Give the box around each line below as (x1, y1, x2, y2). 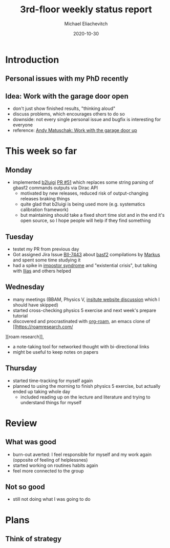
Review (5, 417, 37, 429)
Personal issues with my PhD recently (5, 74, 129, 83)
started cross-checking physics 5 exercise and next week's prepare (12, 307, 156, 313)
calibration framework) (20, 206, 69, 213)
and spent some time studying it (12, 257, 81, 263)
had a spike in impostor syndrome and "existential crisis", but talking (12, 262, 157, 268)
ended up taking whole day (12, 388, 71, 394)
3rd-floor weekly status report (20, 4, 152, 15)
